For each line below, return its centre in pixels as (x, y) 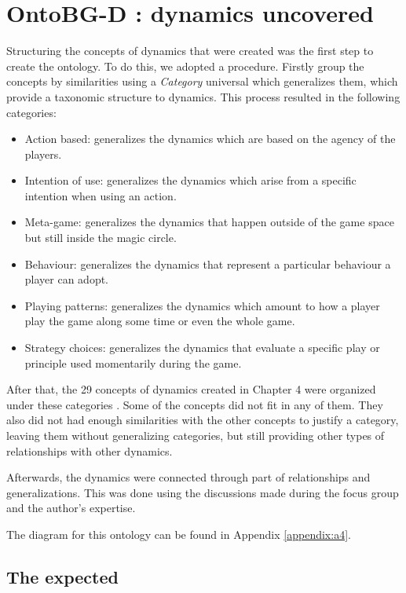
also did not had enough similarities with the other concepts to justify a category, (203, 420)
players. (43, 154)
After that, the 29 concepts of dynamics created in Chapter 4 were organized (191, 389)
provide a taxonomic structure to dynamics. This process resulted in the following (203, 96)
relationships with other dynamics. (90, 450)
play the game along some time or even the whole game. (160, 321)
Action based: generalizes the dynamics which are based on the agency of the (210, 139)
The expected (62, 576)
